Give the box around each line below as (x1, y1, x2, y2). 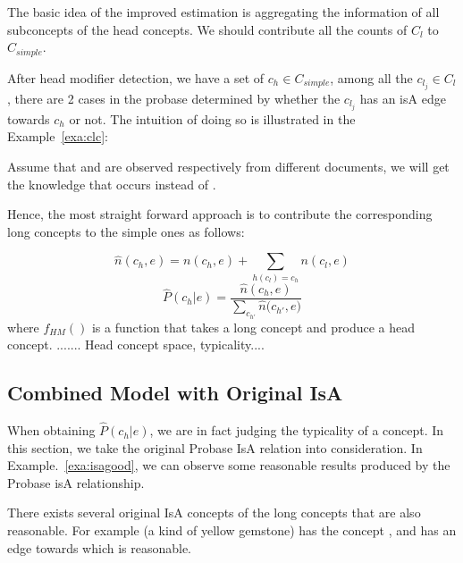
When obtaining (7, 421, 96, 440)
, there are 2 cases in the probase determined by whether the (7, 88, 341, 107)
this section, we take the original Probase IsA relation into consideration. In (7, 438, 423, 457)
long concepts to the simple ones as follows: (7, 222, 245, 240)
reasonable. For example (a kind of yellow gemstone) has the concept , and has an (7, 521, 457, 540)
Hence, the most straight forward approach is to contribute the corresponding (7, 205, 433, 223)
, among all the (330, 68, 413, 87)
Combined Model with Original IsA (7, 379, 343, 407)
